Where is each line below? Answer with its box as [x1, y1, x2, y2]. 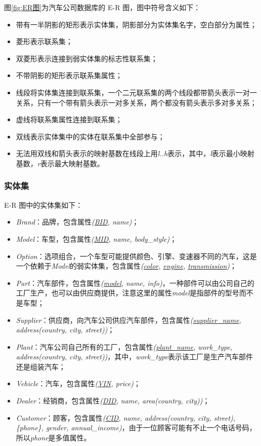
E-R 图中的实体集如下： [4, 199, 83, 210]
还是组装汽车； [16, 361, 66, 371]
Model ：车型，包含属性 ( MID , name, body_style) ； [16, 233, 177, 244]
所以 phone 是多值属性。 [16, 432, 91, 442]
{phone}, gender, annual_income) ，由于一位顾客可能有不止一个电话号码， [16, 422, 256, 433]
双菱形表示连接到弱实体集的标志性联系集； [16, 53, 158, 63]
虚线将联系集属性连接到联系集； [16, 114, 122, 125]
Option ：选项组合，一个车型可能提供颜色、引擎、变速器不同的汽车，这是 [16, 250, 257, 261]
